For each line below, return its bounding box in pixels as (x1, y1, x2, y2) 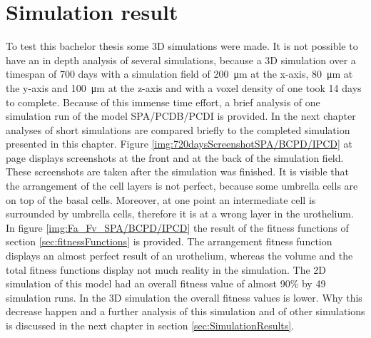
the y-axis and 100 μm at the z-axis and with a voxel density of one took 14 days (6, 80, 362, 95)
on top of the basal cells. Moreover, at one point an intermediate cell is (6, 192, 316, 207)
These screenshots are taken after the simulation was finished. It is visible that (6, 164, 350, 179)
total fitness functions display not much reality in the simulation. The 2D (6, 262, 327, 277)
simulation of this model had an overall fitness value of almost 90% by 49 (6, 276, 326, 291)
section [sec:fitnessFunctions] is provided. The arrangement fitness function (6, 234, 332, 249)
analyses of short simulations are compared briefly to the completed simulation (6, 122, 350, 137)
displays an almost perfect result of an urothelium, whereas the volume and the (6, 248, 353, 263)
